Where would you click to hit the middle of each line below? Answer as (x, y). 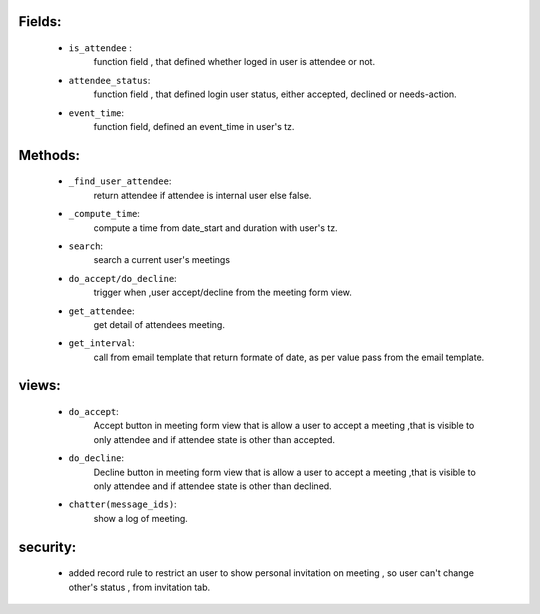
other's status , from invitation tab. (139, 587)
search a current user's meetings (161, 260)
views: (40, 385)
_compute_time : (104, 214)
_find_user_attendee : (120, 181)
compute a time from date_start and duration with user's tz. (216, 227)
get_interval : (101, 343)
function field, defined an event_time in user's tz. (194, 126)
